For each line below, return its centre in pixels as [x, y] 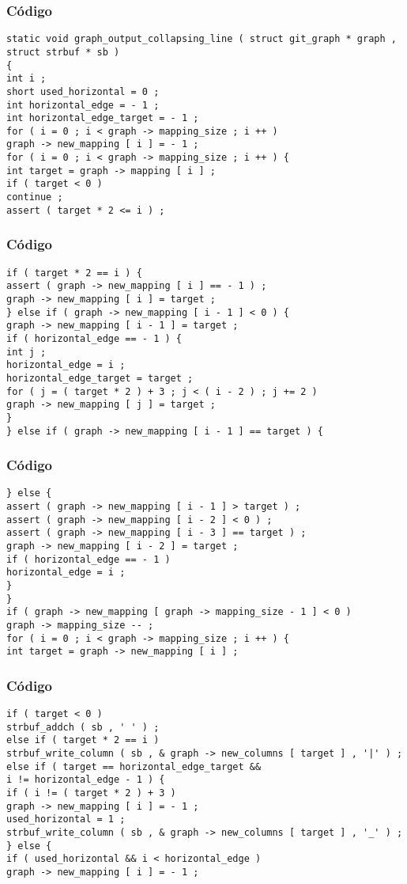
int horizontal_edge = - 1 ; [83, 105]
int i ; [26, 79]
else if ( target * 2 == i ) [83, 740]
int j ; [26, 352]
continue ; [35, 197]
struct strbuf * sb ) [63, 52]
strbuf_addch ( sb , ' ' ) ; [83, 727]
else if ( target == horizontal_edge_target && [134, 766]
